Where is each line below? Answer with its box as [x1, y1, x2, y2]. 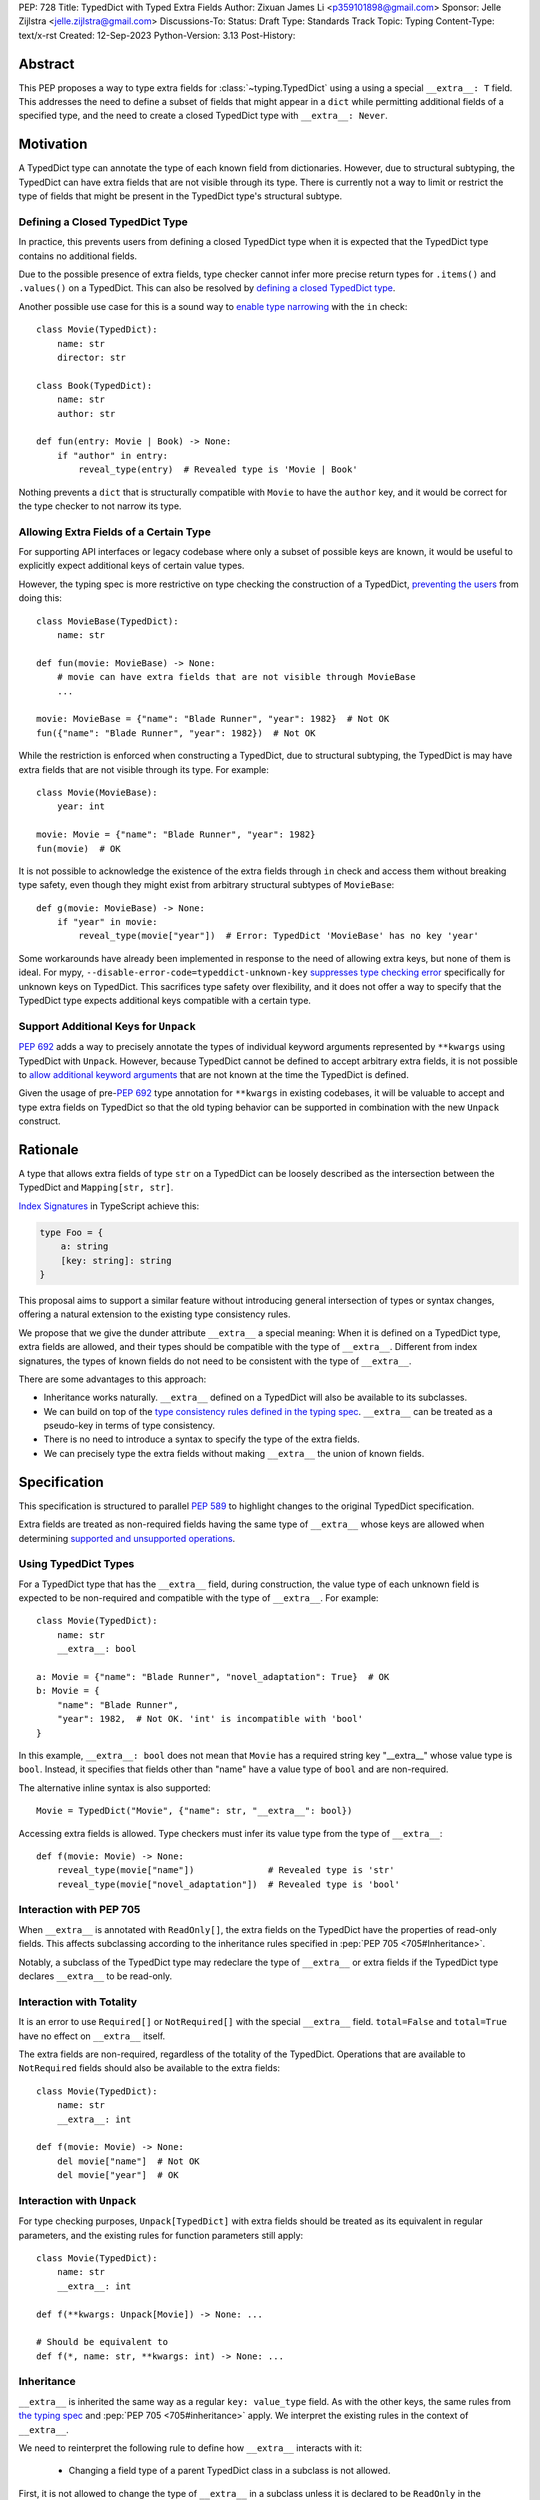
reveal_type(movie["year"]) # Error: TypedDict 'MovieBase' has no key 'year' [78, 930, 480, 942]
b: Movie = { [36, 1685, 100, 1697]
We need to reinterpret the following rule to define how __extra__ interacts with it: [18, 2442, 362, 2454]
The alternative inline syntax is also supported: [18, 1781, 211, 1794]
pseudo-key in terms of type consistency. [43, 1420, 215, 1432]
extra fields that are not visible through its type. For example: [18, 763, 270, 775]
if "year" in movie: [56, 916, 158, 928]
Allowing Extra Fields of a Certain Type [18, 525, 212, 539]
